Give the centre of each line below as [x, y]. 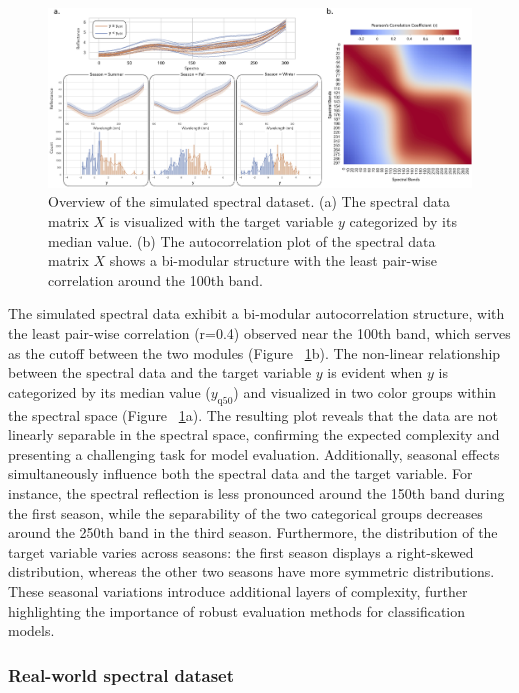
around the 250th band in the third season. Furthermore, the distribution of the [253, 532]
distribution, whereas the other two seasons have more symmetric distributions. [251, 571]
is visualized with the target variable [221, 221]
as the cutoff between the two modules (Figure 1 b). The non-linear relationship [254, 352]
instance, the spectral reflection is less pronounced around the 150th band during [256, 492]
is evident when [375, 372]
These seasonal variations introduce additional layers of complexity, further [238, 590]
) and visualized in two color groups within [365, 391]
